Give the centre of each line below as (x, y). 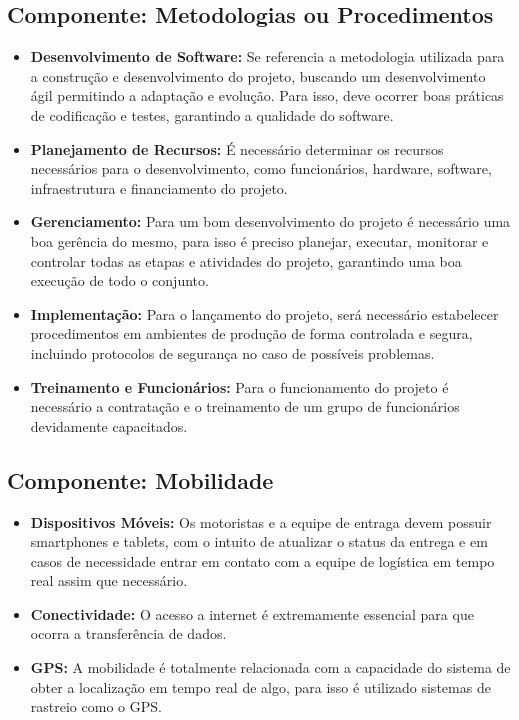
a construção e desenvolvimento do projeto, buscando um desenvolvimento (258, 75)
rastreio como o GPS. (96, 706)
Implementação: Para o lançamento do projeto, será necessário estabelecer (264, 313)
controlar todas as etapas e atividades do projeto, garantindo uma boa (246, 260)
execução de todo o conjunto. (119, 280)
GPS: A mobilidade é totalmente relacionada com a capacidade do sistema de (270, 667)
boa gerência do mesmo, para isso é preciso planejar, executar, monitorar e (259, 240)
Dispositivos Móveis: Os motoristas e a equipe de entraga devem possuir (261, 521)
